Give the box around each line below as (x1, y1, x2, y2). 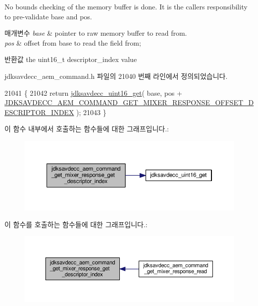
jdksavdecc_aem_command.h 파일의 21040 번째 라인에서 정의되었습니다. (4, 70, 228, 81)
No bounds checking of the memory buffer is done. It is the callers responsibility (4, 1, 248, 11)
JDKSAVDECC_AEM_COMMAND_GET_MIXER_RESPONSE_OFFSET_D (4, 97, 254, 108)
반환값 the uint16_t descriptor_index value (4, 54, 137, 64)
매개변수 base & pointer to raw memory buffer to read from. (4, 28, 187, 38)
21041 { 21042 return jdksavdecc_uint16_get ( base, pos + (4, 87, 182, 98)
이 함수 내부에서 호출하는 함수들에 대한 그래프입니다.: (4, 123, 169, 134)
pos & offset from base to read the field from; (4, 37, 141, 48)
